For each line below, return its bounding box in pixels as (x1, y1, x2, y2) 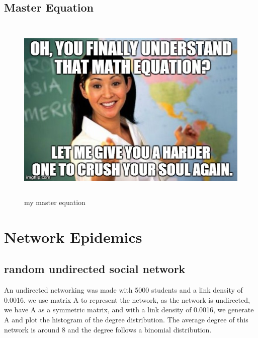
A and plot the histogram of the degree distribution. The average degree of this (4, 314, 248, 324)
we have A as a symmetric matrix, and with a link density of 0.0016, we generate (4, 304, 254, 315)
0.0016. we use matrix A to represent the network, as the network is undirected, (4, 294, 250, 305)
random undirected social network (4, 261, 186, 277)
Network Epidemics (4, 226, 142, 247)
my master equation (24, 196, 85, 207)
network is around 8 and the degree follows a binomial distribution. (4, 324, 212, 334)
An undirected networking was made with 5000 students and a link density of (4, 285, 243, 295)
